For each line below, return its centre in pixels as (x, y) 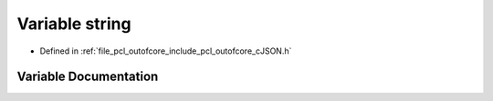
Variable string (74, 24)
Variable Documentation (88, 77)
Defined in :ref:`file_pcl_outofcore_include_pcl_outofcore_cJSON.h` (166, 51)
